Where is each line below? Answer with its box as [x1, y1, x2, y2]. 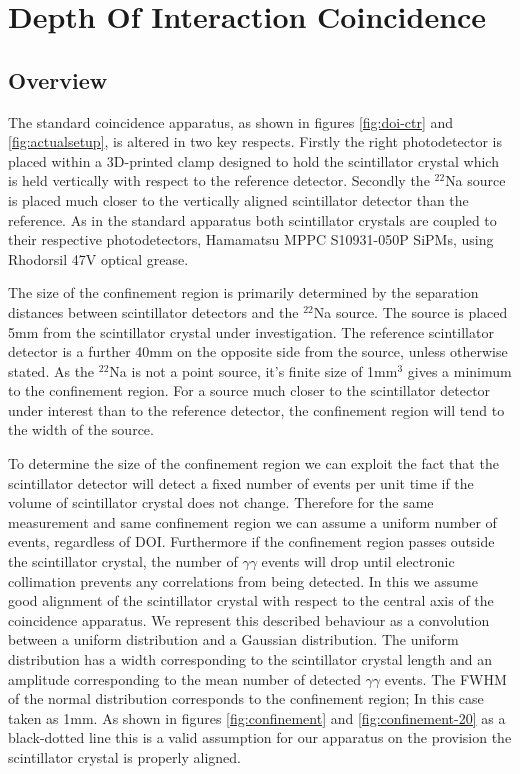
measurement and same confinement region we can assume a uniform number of [8, 511, 497, 532]
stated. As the [8, 360, 95, 381]
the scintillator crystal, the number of [8, 551, 238, 572]
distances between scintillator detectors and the [8, 301, 299, 322]
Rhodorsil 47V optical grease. [8, 248, 189, 269]
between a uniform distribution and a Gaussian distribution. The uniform [8, 629, 459, 650]
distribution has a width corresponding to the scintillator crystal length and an [8, 649, 493, 670]
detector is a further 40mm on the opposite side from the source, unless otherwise [8, 341, 508, 362]
